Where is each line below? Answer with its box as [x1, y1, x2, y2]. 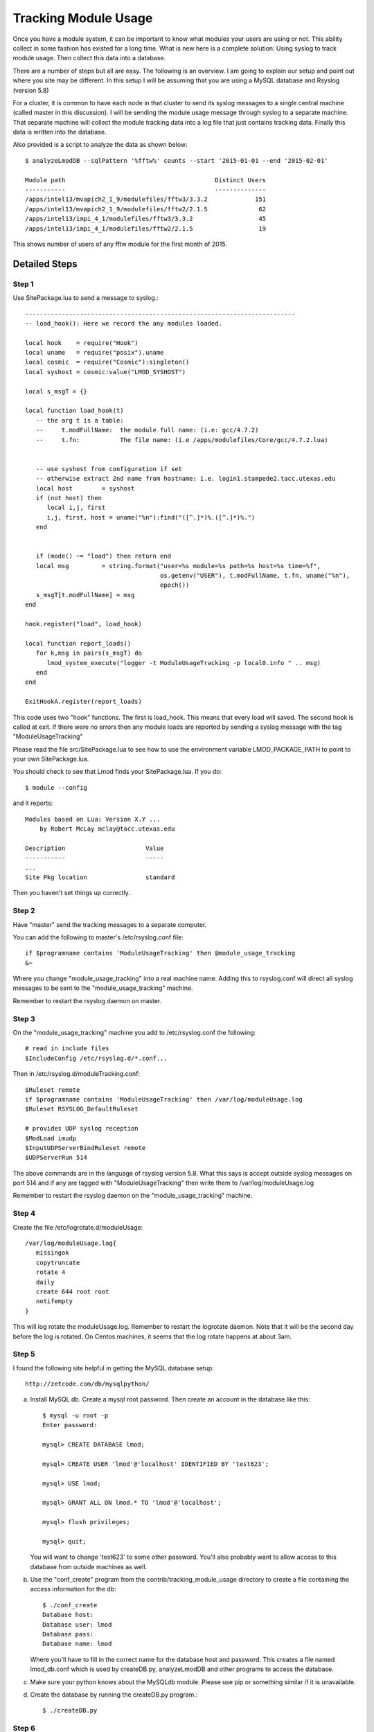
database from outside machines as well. [30, 1562, 148, 1571]
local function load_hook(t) [25, 407, 124, 415]
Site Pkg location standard [25, 874, 175, 881]
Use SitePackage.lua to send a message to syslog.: [12, 294, 159, 302]
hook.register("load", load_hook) [25, 620, 142, 628]
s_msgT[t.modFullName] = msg [35, 591, 135, 599]
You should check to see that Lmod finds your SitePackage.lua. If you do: [12, 768, 222, 776]
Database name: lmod [42, 1640, 112, 1648]
